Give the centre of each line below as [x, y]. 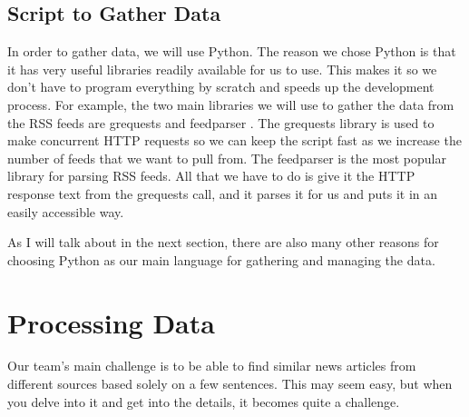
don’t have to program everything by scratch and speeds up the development [221, 87]
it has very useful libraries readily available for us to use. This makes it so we [222, 69]
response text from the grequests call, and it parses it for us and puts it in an [223, 193]
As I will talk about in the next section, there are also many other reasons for [223, 242]
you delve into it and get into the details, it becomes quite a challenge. [204, 401]
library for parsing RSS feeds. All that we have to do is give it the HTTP [211, 176]
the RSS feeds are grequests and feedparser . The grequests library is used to [221, 122]
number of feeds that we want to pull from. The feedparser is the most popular [227, 158]
